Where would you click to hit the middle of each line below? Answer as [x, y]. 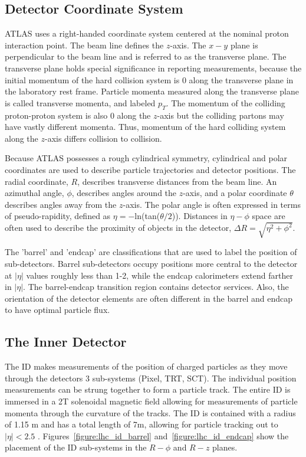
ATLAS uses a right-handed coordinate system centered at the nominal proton [147, 33]
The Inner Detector [66, 342]
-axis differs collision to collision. [103, 138]
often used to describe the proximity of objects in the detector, [118, 228]
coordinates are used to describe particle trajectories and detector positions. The [150, 169]
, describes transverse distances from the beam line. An [177, 181]
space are [269, 216]
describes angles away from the [61, 204]
